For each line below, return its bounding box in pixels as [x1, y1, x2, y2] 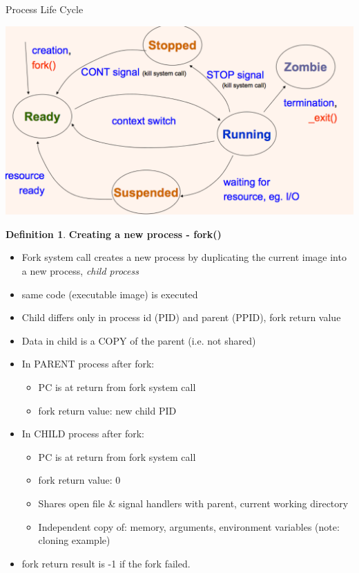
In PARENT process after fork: [21, 356, 155, 371]
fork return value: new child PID [38, 403, 177, 417]
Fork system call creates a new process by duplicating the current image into [21, 250, 347, 264]
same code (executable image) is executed [21, 286, 198, 301]
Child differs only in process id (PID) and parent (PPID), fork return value [21, 310, 341, 325]
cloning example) [38, 533, 110, 547]
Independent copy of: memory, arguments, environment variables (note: [38, 519, 340, 534]
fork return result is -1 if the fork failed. [21, 556, 191, 570]
